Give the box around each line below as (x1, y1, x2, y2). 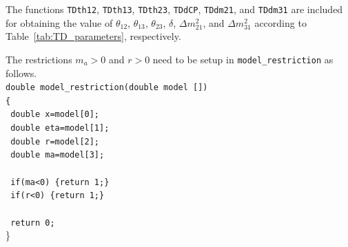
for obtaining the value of (6, 15, 113, 30)
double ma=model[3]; (10, 150, 105, 160)
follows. (6, 65, 37, 80)
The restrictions (6, 52, 72, 66)
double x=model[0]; (10, 109, 100, 120)
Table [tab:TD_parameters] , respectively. (6, 29, 181, 43)
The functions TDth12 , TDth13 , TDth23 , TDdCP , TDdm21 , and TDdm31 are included (6, 2, 343, 16)
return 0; (10, 217, 55, 228)
